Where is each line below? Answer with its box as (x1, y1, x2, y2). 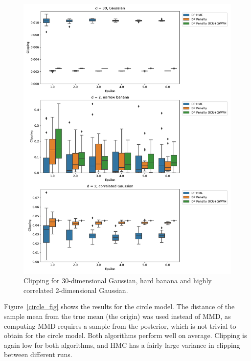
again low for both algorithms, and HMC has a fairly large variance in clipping (4, 339, 240, 350)
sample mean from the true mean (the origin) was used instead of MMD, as (4, 311, 231, 321)
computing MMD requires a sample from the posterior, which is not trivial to (4, 320, 236, 331)
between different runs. (4, 349, 72, 360)
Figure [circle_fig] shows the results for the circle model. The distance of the (4, 301, 235, 312)
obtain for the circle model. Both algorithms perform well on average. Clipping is (4, 330, 247, 340)
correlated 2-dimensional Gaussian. (23, 285, 128, 295)
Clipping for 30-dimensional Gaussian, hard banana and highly (23, 275, 212, 286)
